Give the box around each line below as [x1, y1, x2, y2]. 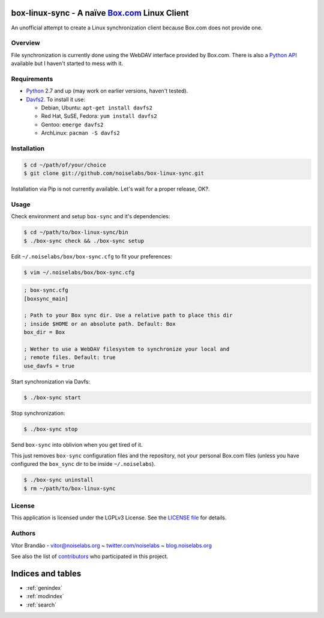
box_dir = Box [23, 329, 65, 336]
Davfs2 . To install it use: [26, 96, 85, 103]
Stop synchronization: [11, 409, 65, 417]
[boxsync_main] [23, 295, 68, 302]
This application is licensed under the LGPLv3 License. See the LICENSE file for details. [11, 514, 227, 521]
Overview [11, 39, 40, 47]
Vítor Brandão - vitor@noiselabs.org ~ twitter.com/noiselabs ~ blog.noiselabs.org [11, 542, 212, 549]
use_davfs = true [23, 363, 75, 369]
